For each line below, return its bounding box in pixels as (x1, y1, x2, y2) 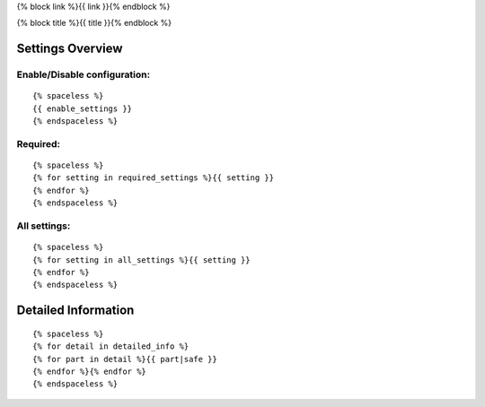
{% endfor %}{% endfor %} (32, 366, 147, 377)
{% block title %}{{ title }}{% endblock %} (16, 18, 172, 29)
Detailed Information (16, 303, 135, 318)
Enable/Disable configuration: (16, 68, 151, 81)
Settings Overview (16, 41, 123, 56)
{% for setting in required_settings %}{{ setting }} (32, 173, 274, 183)
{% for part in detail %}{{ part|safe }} (32, 354, 217, 364)
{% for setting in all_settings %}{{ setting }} (32, 255, 251, 264)
